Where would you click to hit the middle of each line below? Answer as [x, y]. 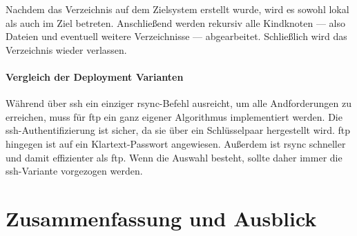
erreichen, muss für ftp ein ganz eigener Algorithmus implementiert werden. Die [174, 116]
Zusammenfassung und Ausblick [161, 218]
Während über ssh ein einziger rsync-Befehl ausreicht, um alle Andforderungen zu [178, 103]
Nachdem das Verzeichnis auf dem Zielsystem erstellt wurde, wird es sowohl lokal [177, 9]
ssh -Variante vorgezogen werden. [74, 171]
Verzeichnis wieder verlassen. [66, 49]
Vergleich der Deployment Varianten [95, 76]
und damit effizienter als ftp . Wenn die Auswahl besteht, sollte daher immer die [174, 157]
